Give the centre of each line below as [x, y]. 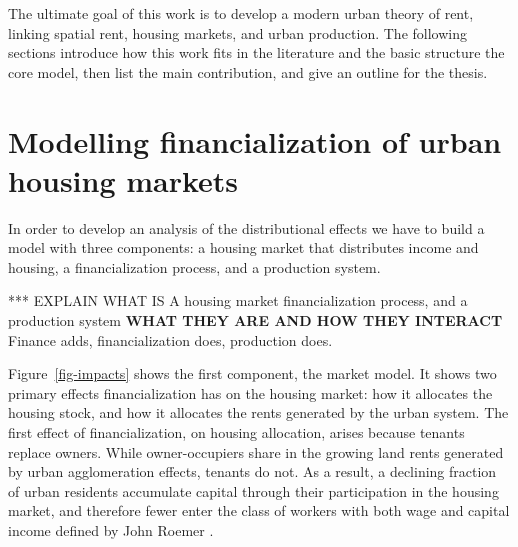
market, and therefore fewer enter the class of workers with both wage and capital [259, 510]
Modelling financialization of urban [255, 140]
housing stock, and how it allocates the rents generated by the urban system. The [258, 412]
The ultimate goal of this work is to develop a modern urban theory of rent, [241, 13]
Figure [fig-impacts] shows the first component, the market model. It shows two [252, 373]
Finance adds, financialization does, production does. [170, 339]
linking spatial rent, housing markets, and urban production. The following [237, 32]
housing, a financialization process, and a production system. [194, 266]
